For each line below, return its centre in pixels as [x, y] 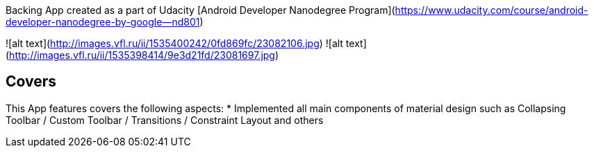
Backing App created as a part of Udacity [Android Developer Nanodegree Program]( [200, 10]
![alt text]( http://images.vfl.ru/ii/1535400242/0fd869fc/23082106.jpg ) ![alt [174, 43]
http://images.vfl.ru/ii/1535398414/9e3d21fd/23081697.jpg [142, 55]
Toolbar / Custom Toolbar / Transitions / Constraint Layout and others [165, 120]
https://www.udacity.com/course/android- [492, 10]
